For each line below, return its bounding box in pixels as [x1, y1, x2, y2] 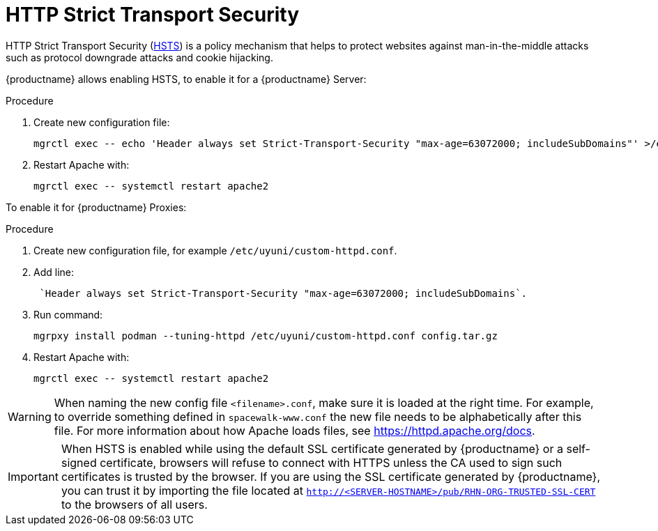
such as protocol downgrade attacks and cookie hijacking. [6, 51, 273, 63]
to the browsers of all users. [61, 497, 208, 511]
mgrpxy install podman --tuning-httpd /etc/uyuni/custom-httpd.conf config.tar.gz [33, 330, 498, 341]
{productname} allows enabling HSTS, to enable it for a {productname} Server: [6, 72, 367, 85]
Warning [8, 409, 52, 424]
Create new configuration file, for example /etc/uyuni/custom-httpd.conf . [33, 244, 397, 256]
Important [8, 469, 59, 484]
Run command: [33, 308, 103, 321]
